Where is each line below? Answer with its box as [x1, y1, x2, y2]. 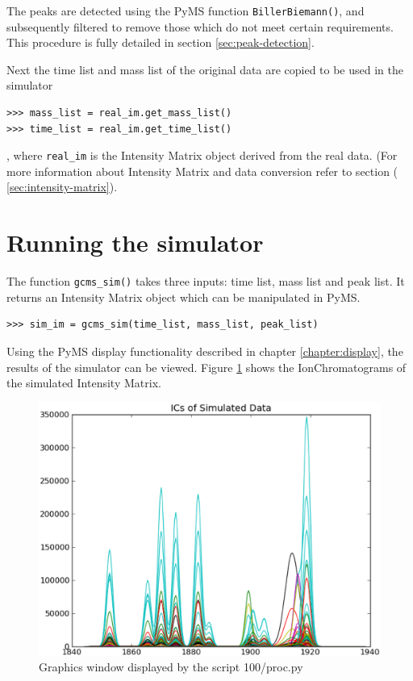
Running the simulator [6, 226, 264, 259]
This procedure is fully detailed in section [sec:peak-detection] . [6, 34, 315, 51]
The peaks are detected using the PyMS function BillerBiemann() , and [6, 2, 365, 19]
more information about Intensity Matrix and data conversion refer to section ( [6, 162, 398, 179]
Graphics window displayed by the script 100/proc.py [39, 658, 303, 675]
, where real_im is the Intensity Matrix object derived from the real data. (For [6, 147, 398, 164]
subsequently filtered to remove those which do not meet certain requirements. [6, 18, 394, 35]
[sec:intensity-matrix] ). [6, 178, 118, 195]
